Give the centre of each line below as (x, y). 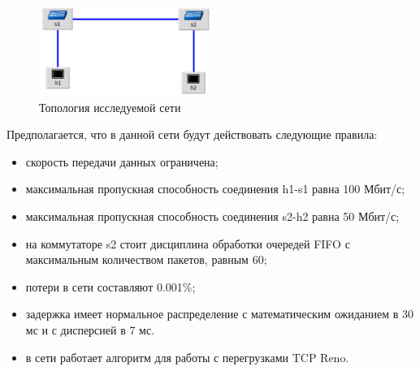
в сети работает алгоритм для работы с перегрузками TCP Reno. (187, 357)
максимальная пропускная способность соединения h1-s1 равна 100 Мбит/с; (215, 189)
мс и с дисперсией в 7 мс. (90, 330)
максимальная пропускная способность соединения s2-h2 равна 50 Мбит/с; (212, 216)
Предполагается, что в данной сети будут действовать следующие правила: (192, 134)
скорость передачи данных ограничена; (122, 161)
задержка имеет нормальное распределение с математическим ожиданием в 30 (220, 314)
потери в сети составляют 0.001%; (110, 286)
